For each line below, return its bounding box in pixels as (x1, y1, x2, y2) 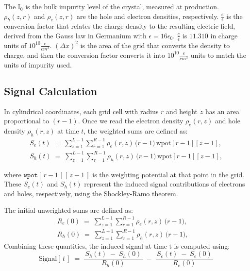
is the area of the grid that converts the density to (80, 40, 230, 50)
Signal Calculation (4, 84, 98, 99)
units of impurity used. (4, 60, 72, 70)
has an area (205, 106, 240, 116)
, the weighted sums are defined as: (83, 126, 188, 136)
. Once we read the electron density (78, 116, 183, 126)
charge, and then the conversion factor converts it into (4, 50, 166, 60)
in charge (210, 30, 238, 40)
